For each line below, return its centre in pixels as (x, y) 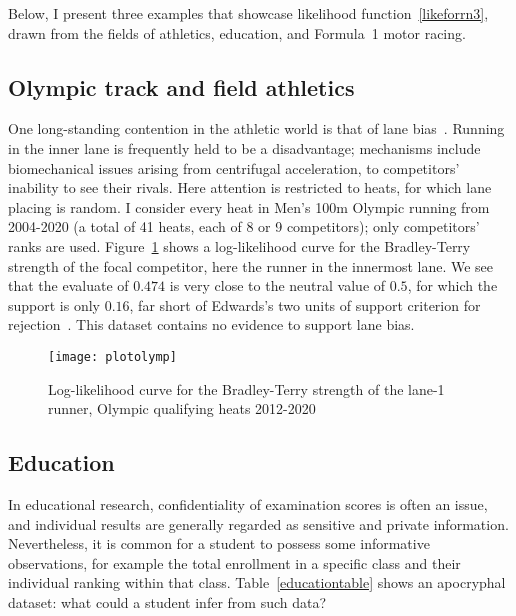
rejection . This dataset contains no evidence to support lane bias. (211, 324)
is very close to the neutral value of (277, 285)
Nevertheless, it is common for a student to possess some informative (219, 543)
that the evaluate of (68, 285)
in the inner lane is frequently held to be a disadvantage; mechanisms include (244, 147)
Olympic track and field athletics (181, 86)
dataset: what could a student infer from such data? (167, 601)
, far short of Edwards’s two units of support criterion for (305, 304)
